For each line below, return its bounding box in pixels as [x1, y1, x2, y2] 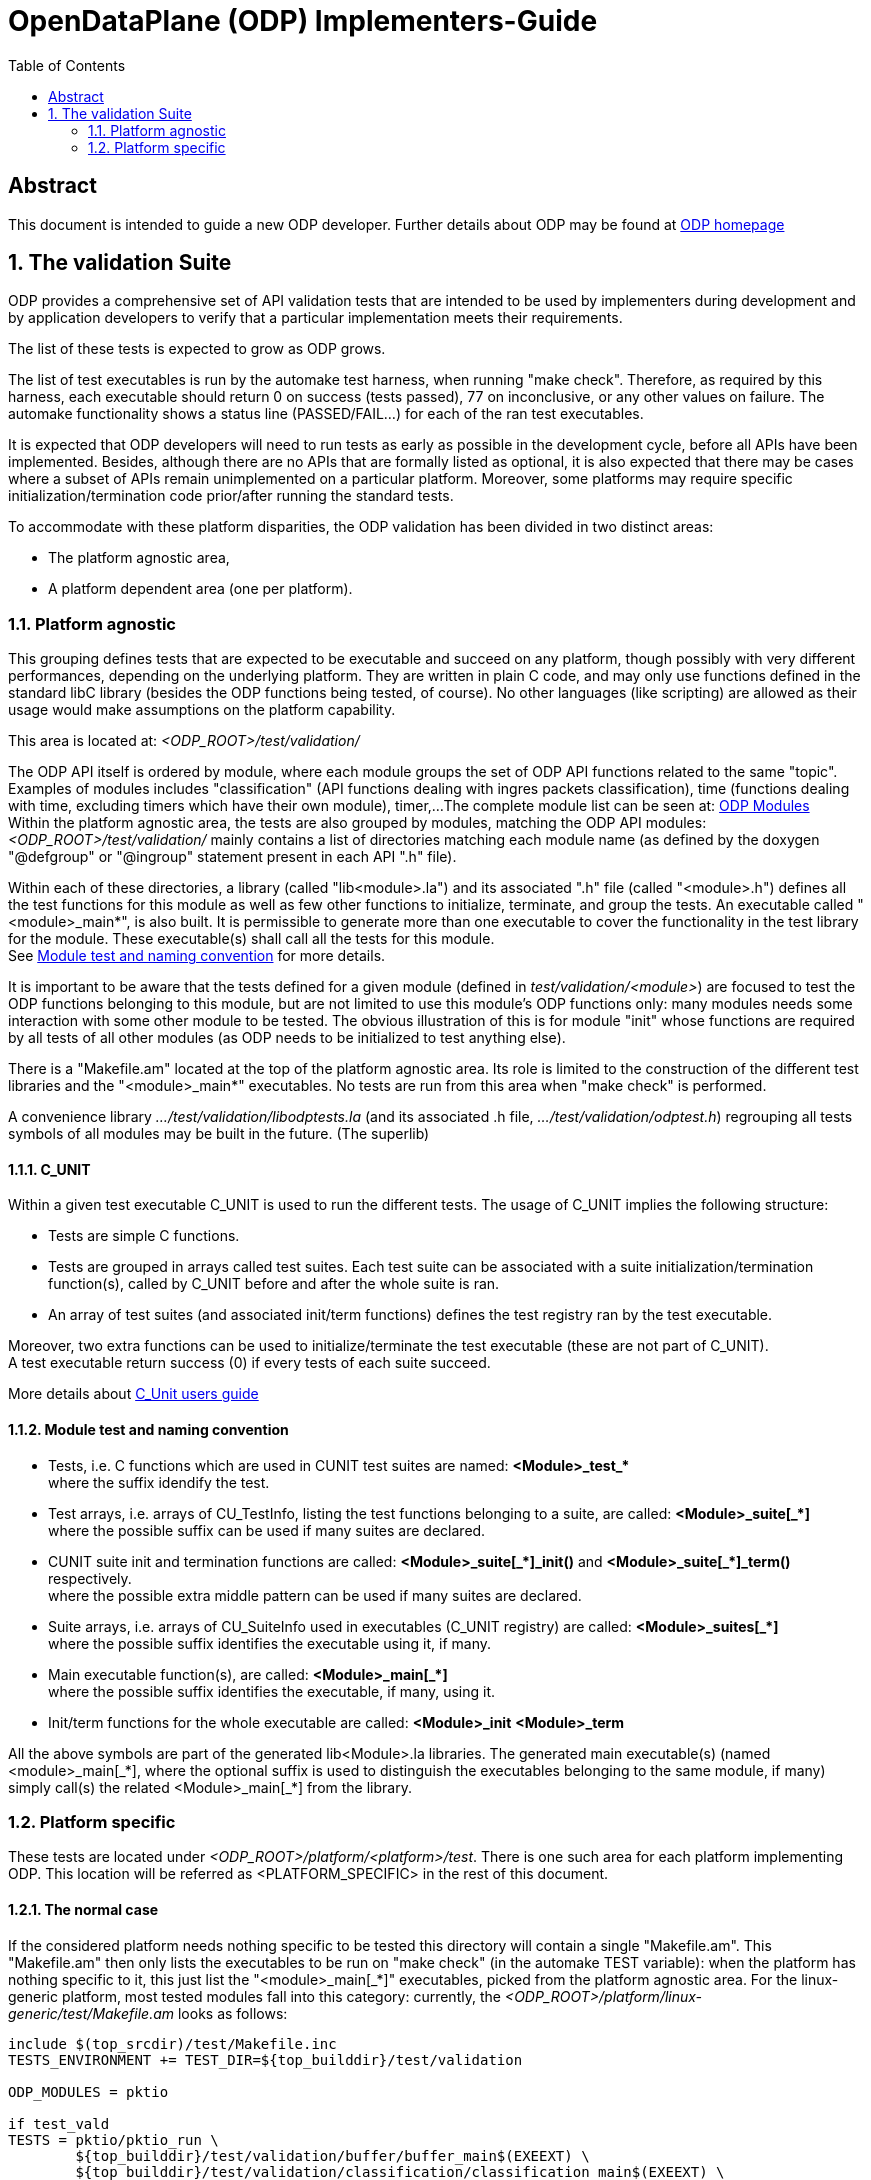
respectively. [48, 1569, 132, 1587]
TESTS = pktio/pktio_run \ [8, 2131, 219, 2148]
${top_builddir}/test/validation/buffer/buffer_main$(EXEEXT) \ [75, 2147, 590, 2164]
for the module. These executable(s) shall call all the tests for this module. [8, 930, 495, 948]
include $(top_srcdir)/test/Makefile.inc [8, 2035, 337, 2052]
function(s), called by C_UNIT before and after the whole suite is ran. [48, 1275, 500, 1293]
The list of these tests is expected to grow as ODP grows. [8, 340, 386, 358]
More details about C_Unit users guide [8, 1385, 259, 1403]
